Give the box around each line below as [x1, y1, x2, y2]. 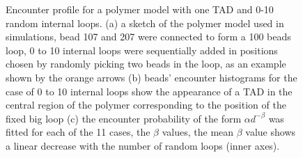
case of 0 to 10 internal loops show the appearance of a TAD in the [6, 84, 293, 98]
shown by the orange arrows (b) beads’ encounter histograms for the [6, 70, 297, 84]
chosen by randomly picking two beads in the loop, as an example [6, 56, 286, 71]
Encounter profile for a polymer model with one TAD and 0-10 [6, 2, 274, 16]
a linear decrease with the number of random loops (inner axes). [6, 138, 280, 152]
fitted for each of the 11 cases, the [6, 125, 150, 139]
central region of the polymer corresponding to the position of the [6, 97, 286, 112]
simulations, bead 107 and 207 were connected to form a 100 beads [6, 29, 291, 44]
